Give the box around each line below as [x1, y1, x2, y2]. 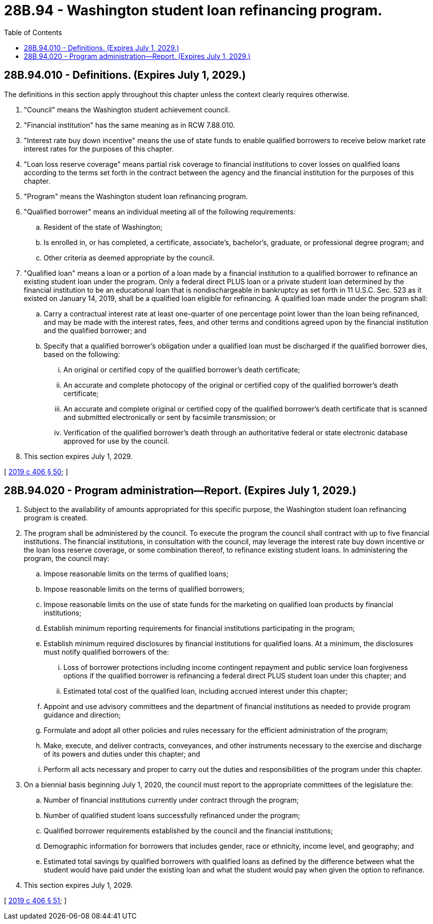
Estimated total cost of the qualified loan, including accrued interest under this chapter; [63, 687, 348, 696]
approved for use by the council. [63, 436, 169, 445]
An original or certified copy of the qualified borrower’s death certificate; [63, 365, 300, 374]
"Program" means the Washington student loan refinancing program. [24, 192, 248, 201]
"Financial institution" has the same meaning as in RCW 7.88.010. [24, 120, 235, 129]
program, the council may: [24, 554, 109, 563]
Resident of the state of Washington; [44, 222, 162, 231]
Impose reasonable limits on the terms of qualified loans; [44, 569, 229, 578]
